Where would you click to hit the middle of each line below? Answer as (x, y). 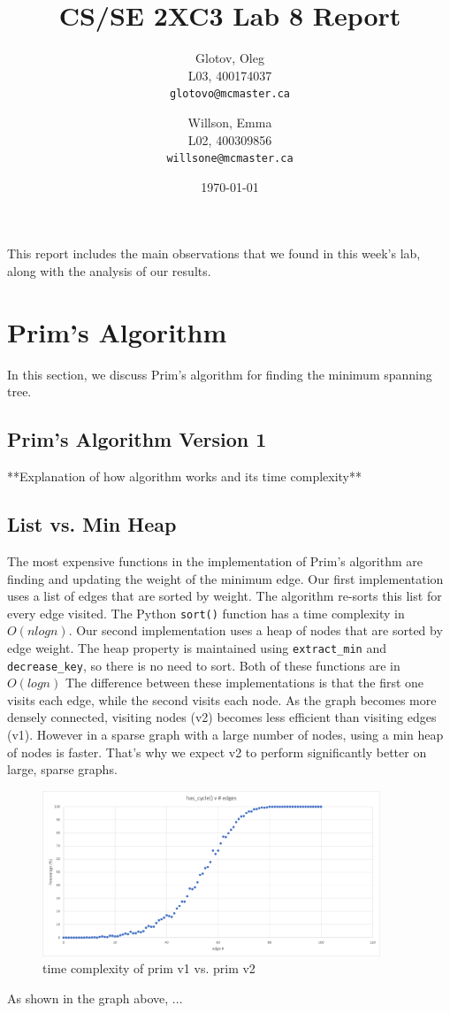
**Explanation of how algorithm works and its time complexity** (185, 476)
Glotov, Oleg (230, 58)
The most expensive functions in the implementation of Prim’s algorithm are (215, 560)
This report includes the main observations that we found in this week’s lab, (214, 253)
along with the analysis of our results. (109, 271)
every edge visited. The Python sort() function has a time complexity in (206, 613)
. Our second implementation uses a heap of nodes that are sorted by (256, 630)
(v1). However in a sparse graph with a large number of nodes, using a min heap (225, 735)
